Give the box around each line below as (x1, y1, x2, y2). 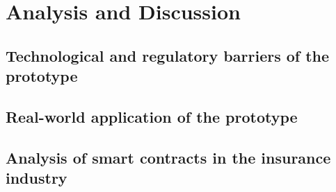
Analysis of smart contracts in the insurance (6, 146, 331, 168)
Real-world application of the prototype (6, 105, 298, 127)
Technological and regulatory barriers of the (6, 44, 330, 66)
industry (6, 167, 67, 189)
